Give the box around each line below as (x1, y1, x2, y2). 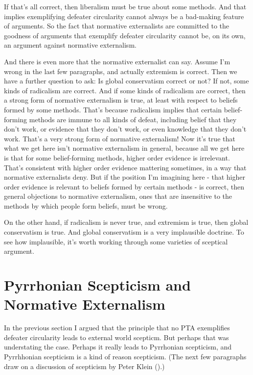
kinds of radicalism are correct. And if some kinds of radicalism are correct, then (4, 85, 246, 95)
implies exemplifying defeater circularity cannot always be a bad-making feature (4, 11, 244, 21)
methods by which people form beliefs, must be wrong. (4, 200, 168, 211)
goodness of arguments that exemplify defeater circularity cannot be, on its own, (4, 30, 246, 40)
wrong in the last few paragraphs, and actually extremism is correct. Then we (4, 66, 237, 76)
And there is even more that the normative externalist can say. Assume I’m (4, 56, 230, 66)
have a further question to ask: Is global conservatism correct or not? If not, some (4, 76, 249, 86)
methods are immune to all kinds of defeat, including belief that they (29, 114, 237, 124)
